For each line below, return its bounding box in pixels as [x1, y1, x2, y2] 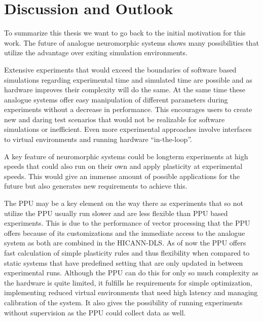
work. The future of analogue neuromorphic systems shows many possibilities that [4, 37, 259, 48]
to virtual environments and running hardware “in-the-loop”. [4, 134, 192, 145]
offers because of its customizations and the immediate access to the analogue [4, 227, 245, 238]
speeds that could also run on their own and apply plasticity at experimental [4, 161, 243, 171]
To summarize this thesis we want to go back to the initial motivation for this [4, 27, 246, 38]
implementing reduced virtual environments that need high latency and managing [4, 287, 258, 298]
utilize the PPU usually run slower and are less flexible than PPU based [4, 207, 228, 218]
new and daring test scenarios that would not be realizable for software [4, 114, 225, 124]
